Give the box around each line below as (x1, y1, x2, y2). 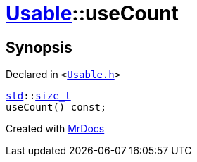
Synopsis (6, 38, 72, 56)
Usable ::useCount (6, 1, 179, 25)
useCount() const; (6, 101, 107, 113)
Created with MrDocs (6, 123, 105, 135)
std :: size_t (6, 90, 71, 102)
